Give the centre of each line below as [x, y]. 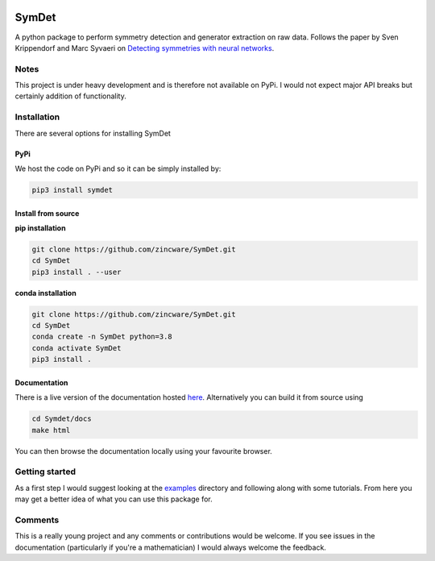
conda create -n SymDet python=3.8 [102, 337]
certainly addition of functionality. [70, 96]
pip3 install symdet [72, 190]
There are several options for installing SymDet [93, 133]
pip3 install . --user [77, 272]
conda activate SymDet [77, 348]
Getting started [46, 472]
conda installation [46, 293]
